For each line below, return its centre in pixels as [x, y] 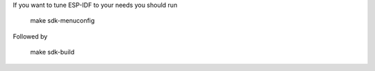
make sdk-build [52, 52]
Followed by [30, 36]
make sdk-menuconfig [62, 21]
